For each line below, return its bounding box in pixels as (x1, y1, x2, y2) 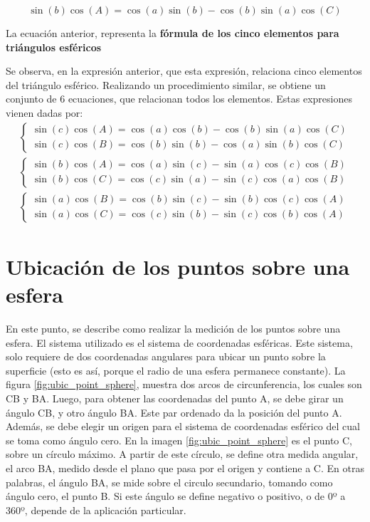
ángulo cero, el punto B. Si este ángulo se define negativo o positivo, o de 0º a (6, 489, 346, 503)
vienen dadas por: (6, 105, 83, 120)
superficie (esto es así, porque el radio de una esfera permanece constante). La (6, 362, 346, 377)
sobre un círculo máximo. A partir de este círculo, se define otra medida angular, (6, 447, 359, 461)
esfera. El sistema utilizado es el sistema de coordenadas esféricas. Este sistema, (6, 335, 353, 350)
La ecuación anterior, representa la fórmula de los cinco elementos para (6, 26, 339, 40)
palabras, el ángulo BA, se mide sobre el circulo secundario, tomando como (6, 474, 333, 489)
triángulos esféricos (6, 39, 102, 54)
